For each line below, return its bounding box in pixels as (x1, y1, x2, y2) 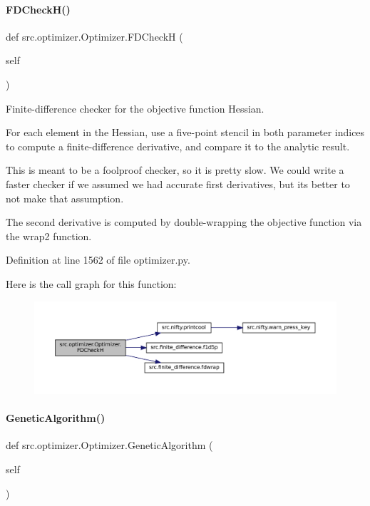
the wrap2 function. (6, 228, 92, 243)
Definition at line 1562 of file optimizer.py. (6, 252, 190, 267)
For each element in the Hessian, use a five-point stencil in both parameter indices (6, 125, 365, 140)
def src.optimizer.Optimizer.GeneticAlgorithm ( (6, 438, 213, 453)
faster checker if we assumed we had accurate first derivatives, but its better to (6, 176, 350, 191)
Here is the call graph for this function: (6, 276, 177, 291)
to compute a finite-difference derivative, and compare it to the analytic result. (6, 138, 350, 153)
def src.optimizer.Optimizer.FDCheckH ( (6, 29, 183, 43)
